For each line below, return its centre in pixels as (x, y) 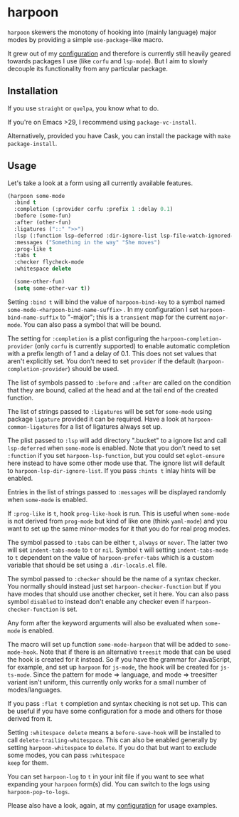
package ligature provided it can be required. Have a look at (97, 419)
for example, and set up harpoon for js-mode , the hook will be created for (113, 667)
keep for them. (28, 762)
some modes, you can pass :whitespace (66, 755)
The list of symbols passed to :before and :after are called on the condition (119, 383)
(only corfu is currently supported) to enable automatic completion (132, 345)
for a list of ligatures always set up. (111, 426)
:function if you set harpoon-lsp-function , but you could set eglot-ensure (116, 455)
